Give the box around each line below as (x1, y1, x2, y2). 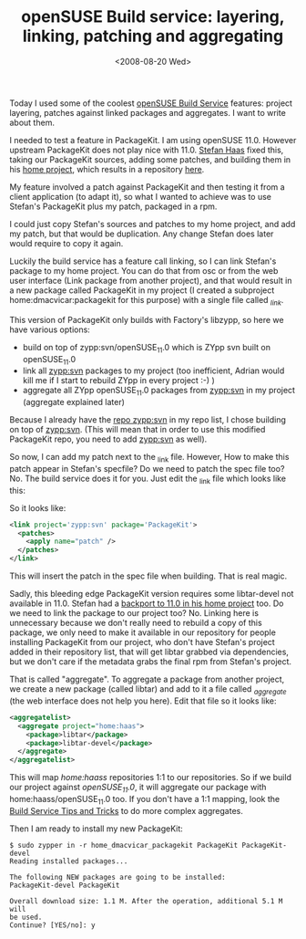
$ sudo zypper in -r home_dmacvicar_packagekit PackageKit (9, 840, 239, 850)
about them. (9, 117, 55, 128)
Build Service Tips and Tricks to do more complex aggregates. (9, 805, 243, 816)
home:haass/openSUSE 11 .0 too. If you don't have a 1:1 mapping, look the (9, 793, 280, 807)
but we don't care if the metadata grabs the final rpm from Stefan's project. (9, 656, 292, 667)
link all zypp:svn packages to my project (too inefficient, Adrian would (22, 365, 285, 376)
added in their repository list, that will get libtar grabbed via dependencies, (9, 646, 290, 658)
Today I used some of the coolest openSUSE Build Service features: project (9, 98, 293, 109)
